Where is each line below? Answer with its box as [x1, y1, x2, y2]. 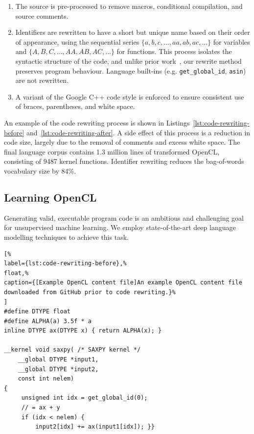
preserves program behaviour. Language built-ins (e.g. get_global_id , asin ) [15, 65, 246, 76]
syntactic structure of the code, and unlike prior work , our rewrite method [15, 55, 242, 66]
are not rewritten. [15, 75, 69, 85]
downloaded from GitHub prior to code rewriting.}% [4, 288, 176, 296]
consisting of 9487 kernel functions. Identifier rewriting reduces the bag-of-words [4, 156, 244, 166]
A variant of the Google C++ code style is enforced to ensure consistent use [15, 91, 244, 102]
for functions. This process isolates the [116, 46, 232, 56]
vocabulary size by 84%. [4, 165, 76, 176]
